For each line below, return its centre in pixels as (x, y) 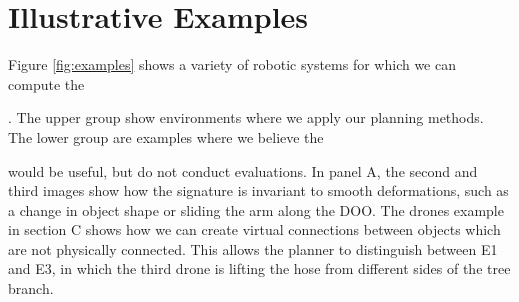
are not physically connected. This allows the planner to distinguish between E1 (253, 248)
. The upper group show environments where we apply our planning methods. (246, 117)
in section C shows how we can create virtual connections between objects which (254, 229)
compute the (46, 83)
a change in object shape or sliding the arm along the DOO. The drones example (256, 209)
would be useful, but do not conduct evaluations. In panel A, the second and (243, 170)
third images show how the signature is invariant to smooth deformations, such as (258, 190)
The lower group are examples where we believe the (166, 136)
